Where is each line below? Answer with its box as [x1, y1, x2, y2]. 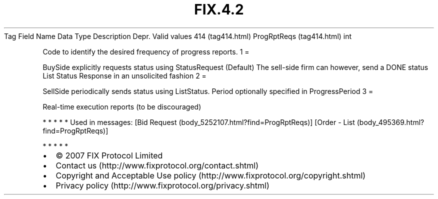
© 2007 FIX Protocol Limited [55, 150, 163, 160]
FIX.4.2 [194, 1, 244, 18]
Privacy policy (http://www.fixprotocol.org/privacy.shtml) [55, 180, 269, 190]
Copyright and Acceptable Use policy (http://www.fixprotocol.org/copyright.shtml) [55, 170, 366, 180]
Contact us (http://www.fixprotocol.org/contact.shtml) [55, 160, 259, 170]
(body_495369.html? [356, 117, 424, 126]
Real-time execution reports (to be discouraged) [42, 102, 201, 111]
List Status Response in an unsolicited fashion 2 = [42, 71, 206, 80]
